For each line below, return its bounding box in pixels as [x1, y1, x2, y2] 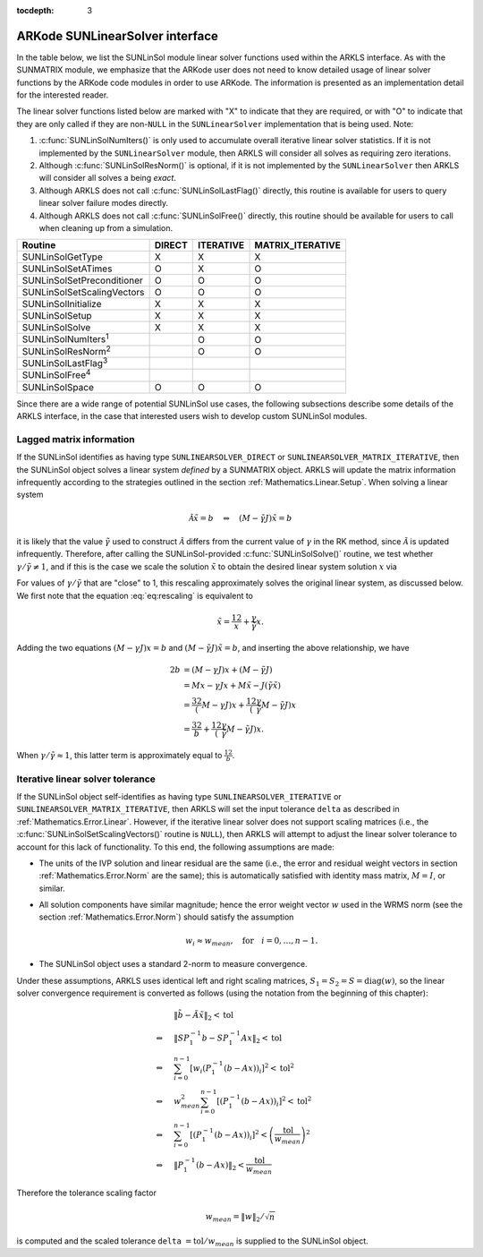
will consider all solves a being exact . [38, 173, 176, 184]
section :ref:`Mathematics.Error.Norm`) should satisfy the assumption [38, 911, 294, 922]
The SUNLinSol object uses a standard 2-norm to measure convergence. [38, 959, 308, 970]
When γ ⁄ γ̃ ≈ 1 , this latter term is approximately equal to [16, 749, 223, 760]
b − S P [201, 1032, 229, 1043]
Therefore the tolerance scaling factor [16, 1187, 157, 1198]
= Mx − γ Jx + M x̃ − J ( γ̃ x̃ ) [183, 680, 282, 690]
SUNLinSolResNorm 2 [21, 343, 111, 358]
